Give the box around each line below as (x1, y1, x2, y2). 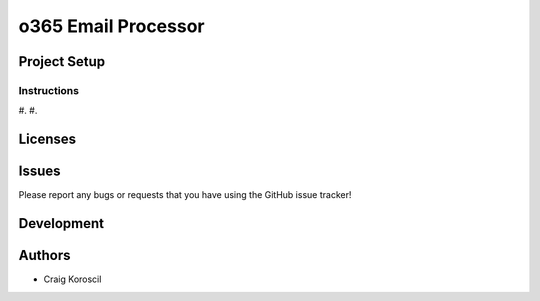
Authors (18, 247, 71, 264)
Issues (18, 163, 61, 180)
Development (18, 215, 105, 232)
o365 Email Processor (18, 15, 205, 37)
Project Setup (18, 53, 106, 70)
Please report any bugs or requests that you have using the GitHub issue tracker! (18, 189, 352, 201)
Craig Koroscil (43, 273, 102, 285)
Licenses (18, 131, 77, 148)
